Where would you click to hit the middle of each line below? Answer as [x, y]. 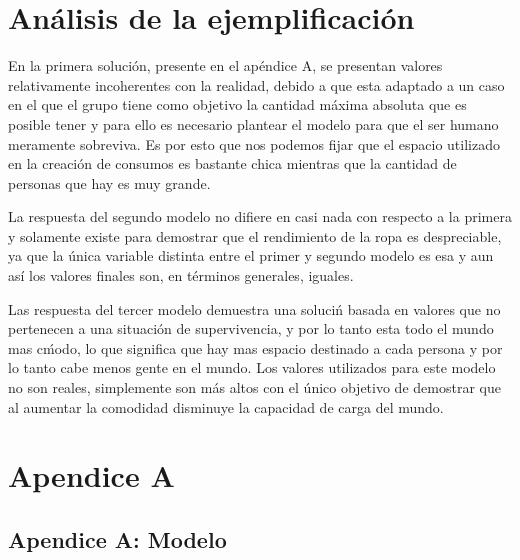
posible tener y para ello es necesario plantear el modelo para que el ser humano [253, 123]
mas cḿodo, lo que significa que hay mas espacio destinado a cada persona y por [255, 347]
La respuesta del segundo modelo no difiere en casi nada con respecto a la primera [260, 216]
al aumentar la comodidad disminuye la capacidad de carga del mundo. [226, 406]
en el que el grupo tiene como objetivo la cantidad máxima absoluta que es [237, 104]
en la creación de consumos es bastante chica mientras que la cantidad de [232, 163]
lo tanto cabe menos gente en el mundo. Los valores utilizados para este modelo [252, 367]
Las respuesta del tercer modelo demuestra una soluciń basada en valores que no [254, 308]
